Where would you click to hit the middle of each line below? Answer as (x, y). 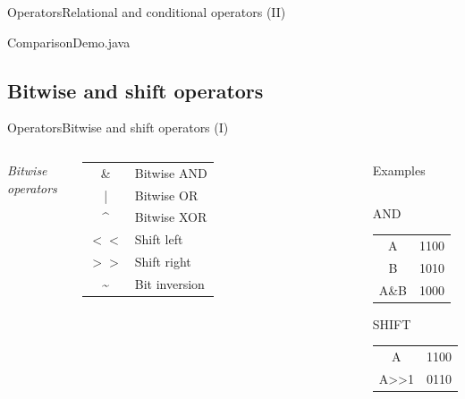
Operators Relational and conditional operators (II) (147, 12)
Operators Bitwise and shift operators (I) (118, 127)
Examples (399, 170)
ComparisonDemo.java (69, 42)
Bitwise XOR (171, 217)
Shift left (159, 239)
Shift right (163, 262)
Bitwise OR (166, 195)
